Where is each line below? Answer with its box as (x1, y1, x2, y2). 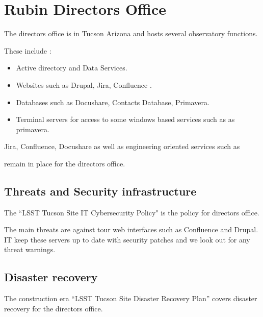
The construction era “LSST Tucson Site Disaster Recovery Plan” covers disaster (4, 293, 257, 304)
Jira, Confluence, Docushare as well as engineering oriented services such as (4, 141, 240, 152)
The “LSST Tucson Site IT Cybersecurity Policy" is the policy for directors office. (4, 207, 259, 217)
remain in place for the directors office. (4, 158, 125, 168)
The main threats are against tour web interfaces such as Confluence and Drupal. (4, 224, 258, 235)
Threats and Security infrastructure (4, 183, 197, 199)
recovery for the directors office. (4, 303, 103, 313)
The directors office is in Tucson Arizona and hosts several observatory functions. (4, 28, 258, 39)
